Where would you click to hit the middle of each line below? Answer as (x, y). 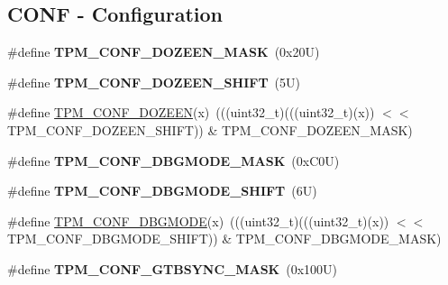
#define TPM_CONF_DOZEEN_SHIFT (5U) (154, 82)
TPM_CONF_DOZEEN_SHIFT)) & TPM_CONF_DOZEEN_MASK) (210, 129)
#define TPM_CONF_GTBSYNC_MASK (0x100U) (173, 268)
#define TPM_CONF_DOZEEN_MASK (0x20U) (164, 52)
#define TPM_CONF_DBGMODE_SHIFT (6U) (162, 191)
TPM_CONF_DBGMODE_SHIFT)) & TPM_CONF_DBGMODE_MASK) (224, 239)
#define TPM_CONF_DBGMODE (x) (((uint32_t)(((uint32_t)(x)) (198, 221)
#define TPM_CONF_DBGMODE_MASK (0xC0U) (174, 160)
